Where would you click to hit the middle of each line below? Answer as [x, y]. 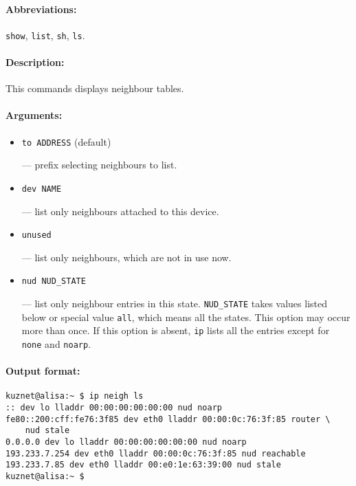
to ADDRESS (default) [66, 141]
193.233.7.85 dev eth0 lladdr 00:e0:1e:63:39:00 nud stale [143, 465]
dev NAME [42, 189]
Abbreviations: [41, 9]
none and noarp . [56, 344]
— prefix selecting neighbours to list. [99, 165]
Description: [35, 62]
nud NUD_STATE [54, 281]
